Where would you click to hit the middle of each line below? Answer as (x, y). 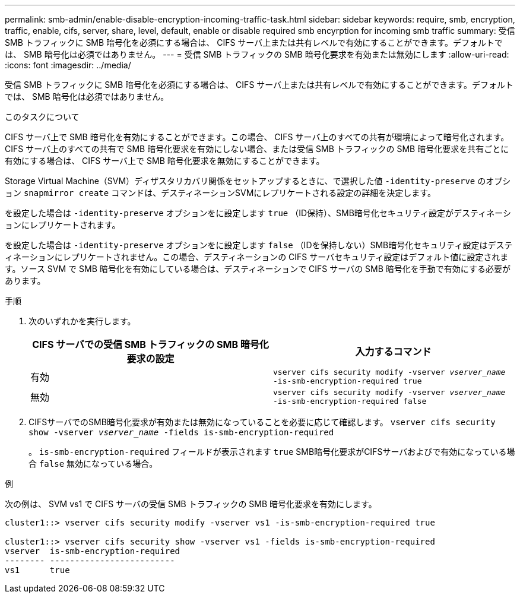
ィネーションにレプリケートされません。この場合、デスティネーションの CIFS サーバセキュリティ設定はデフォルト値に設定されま (257, 257)
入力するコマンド (393, 352)
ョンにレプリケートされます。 (63, 225)
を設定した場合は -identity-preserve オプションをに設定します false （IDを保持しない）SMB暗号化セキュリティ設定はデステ (259, 245)
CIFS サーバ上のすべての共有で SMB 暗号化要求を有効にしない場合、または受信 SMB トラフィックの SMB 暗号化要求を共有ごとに (257, 149)
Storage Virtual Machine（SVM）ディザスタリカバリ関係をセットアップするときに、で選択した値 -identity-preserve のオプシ (258, 181)
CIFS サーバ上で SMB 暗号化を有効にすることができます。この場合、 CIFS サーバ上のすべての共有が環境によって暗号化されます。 (257, 137)
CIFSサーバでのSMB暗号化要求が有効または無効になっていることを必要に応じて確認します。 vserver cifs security (262, 422)
